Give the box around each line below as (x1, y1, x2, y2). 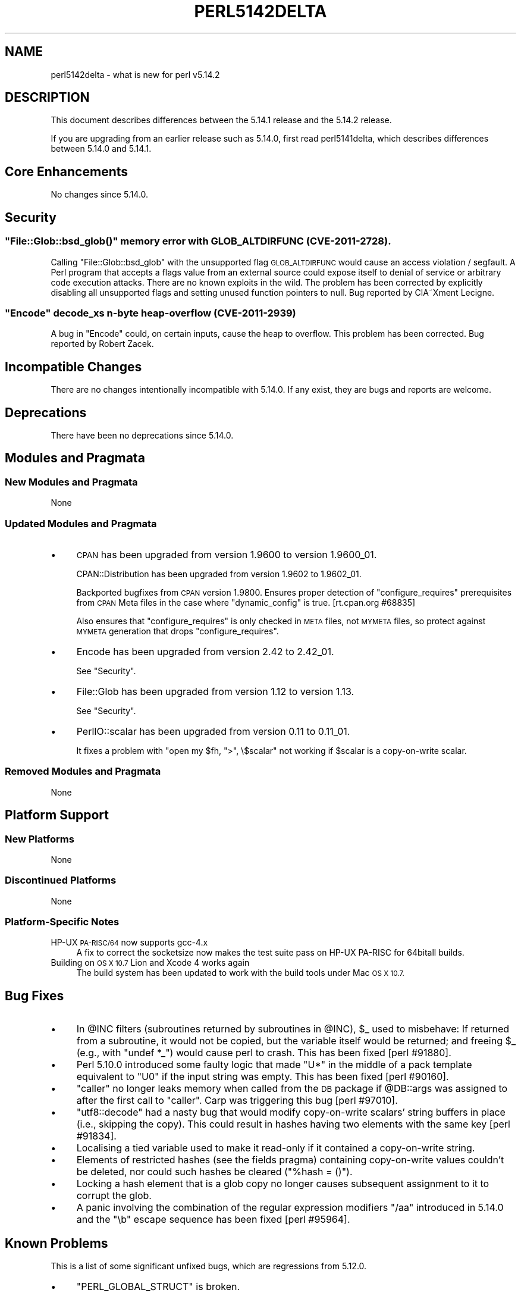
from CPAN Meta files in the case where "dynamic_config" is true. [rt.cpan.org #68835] (76, 597, 416, 608)
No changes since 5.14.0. (51, 189, 149, 200)
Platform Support (5, 807, 109, 823)
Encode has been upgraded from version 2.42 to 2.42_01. (76, 645, 334, 658)
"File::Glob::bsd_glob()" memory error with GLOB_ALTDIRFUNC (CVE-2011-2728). (5, 235, 391, 248)
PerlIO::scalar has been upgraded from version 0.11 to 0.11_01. (76, 725, 350, 737)
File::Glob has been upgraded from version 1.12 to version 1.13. (76, 685, 354, 697)
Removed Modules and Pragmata (5, 765, 161, 778)
